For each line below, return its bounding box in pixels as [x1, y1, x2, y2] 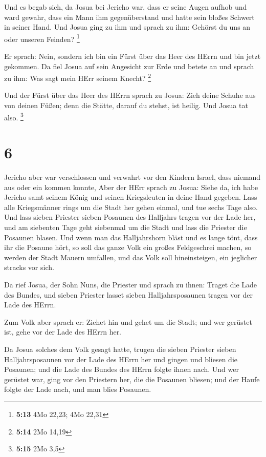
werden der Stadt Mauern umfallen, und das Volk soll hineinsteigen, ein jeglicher [4, 252, 257, 262]
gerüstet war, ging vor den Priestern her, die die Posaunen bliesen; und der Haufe [4, 373, 260, 384]
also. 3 [4, 110, 24, 122]
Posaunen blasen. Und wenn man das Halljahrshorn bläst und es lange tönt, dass [4, 232, 258, 242]
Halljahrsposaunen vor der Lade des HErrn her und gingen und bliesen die [4, 354, 237, 364]
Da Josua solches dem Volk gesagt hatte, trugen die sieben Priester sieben [4, 343, 236, 354]
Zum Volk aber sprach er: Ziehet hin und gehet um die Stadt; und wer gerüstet [4, 316, 252, 327]
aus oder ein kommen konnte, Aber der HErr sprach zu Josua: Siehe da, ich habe [4, 181, 258, 192]
